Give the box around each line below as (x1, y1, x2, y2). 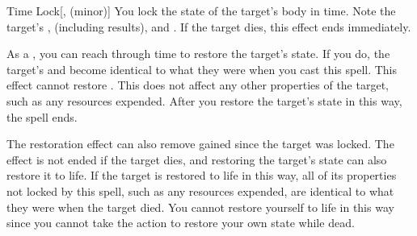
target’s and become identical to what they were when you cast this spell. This (6, 60, 398, 77)
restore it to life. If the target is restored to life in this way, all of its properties (6, 167, 397, 184)
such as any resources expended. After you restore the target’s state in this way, (6, 92, 402, 109)
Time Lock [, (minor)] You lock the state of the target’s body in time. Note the (6, 2, 396, 19)
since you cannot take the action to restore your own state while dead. (6, 214, 355, 231)
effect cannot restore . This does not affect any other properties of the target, (6, 77, 389, 93)
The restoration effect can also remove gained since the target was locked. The (6, 135, 394, 152)
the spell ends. (6, 108, 78, 125)
